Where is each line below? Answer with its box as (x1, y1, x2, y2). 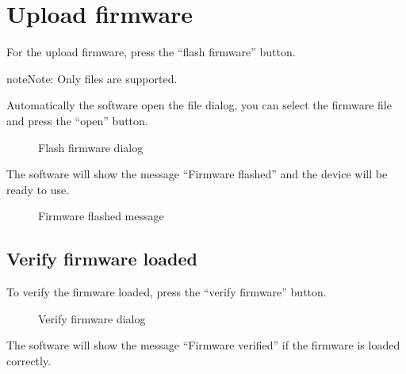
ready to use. (6, 181, 70, 197)
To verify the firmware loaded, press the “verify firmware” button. (6, 284, 327, 300)
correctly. (6, 352, 52, 368)
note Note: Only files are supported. (6, 70, 178, 86)
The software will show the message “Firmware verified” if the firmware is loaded (6, 337, 400, 353)
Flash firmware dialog (38, 139, 144, 155)
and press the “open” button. (6, 112, 148, 128)
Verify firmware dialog (38, 310, 146, 326)
